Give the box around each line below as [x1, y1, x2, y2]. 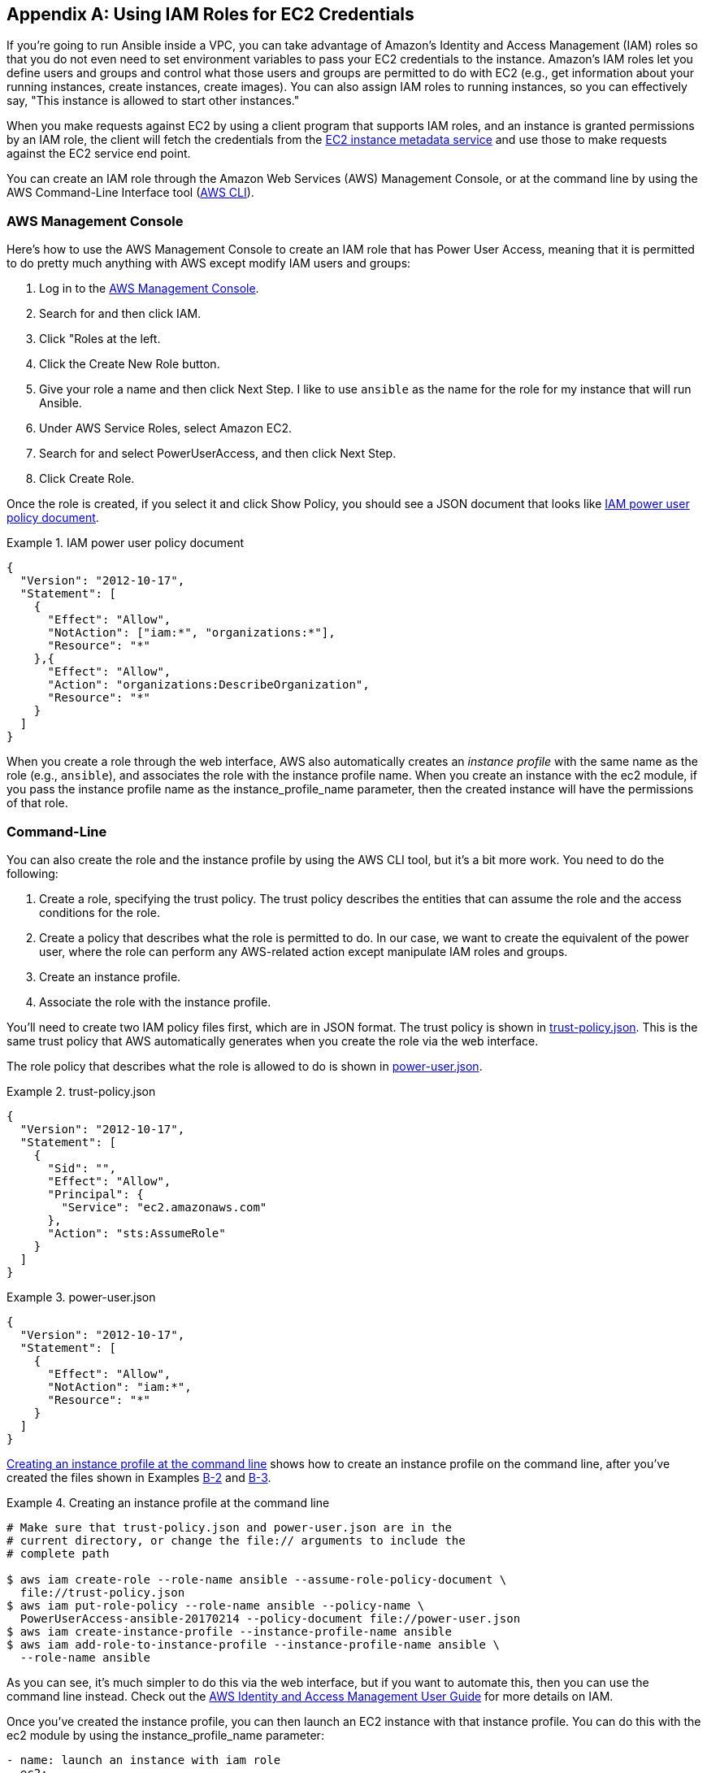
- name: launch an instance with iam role [7, 1753, 281, 1766]
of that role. [7, 796, 68, 810]
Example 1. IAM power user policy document [7, 536, 245, 550]
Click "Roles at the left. [39, 332, 161, 346]
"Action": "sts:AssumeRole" [47, 1226, 226, 1240]
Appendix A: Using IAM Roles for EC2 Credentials [7, 4, 414, 24]
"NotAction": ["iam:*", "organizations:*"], [47, 626, 336, 640]
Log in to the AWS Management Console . [39, 281, 259, 296]
